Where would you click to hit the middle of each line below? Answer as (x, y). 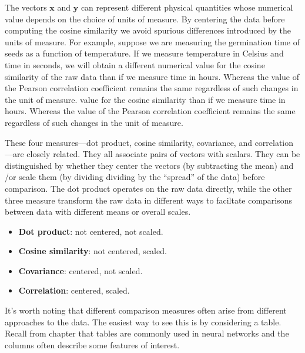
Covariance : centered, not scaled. (81, 270)
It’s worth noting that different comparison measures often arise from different (146, 310)
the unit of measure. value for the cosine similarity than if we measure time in (145, 99)
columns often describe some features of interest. (92, 344)
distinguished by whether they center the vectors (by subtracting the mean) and (149, 165)
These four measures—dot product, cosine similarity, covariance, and (128, 142)
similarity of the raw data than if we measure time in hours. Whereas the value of (152, 76)
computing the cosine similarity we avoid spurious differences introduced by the (148, 30)
